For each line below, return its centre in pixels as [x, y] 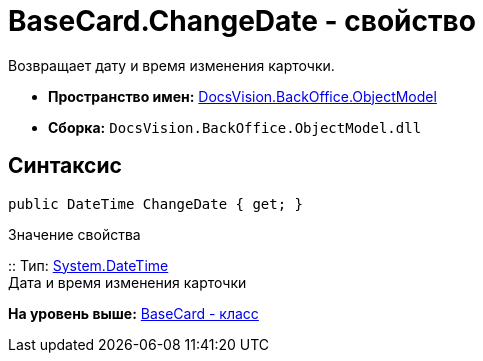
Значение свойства [74, 234]
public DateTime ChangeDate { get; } [156, 203]
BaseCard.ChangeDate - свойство [242, 21]
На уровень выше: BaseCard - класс [133, 313]
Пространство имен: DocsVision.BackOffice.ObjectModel [242, 96]
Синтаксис [65, 166]
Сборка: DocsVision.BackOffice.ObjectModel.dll [235, 127]
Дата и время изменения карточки [127, 282]
